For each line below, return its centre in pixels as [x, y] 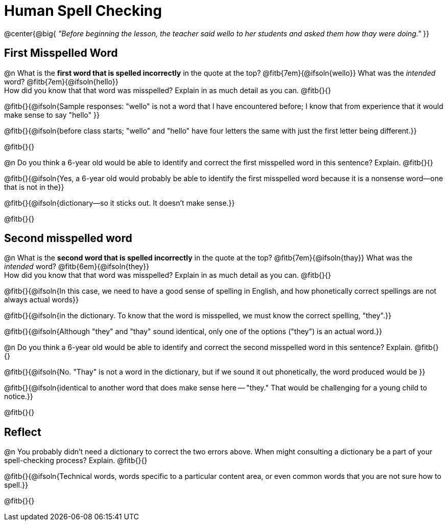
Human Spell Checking [83, 11]
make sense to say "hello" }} [52, 115]
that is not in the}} [34, 187]
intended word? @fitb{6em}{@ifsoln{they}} [77, 267]
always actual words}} [42, 300]
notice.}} [19, 397]
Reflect [23, 432]
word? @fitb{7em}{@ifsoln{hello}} [61, 81]
